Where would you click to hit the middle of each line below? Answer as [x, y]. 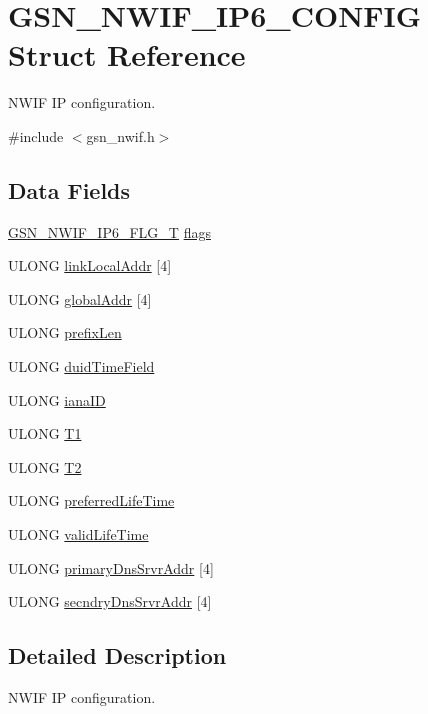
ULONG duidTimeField [81, 366]
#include [36, 135]
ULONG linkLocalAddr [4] [90, 265]
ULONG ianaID [57, 399]
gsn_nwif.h [120, 135]
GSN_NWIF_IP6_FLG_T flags [109, 231]
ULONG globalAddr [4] [80, 298]
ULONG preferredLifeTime [91, 500]
